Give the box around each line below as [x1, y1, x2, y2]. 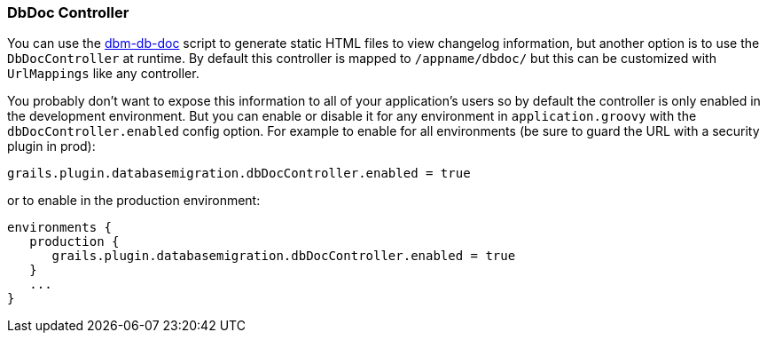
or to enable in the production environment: [7, 193, 261, 209]
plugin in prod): [7, 138, 96, 154]
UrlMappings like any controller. [7, 66, 200, 82]
